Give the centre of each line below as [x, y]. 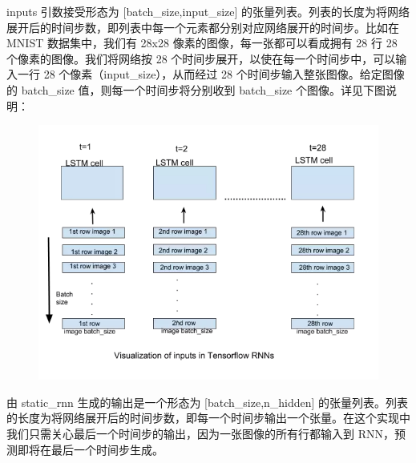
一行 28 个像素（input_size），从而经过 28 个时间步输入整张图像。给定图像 [211, 74]
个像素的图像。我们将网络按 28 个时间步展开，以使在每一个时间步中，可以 [201, 58]
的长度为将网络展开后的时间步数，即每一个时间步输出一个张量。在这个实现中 [208, 418]
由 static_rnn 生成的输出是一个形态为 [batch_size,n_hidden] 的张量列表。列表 [208, 402]
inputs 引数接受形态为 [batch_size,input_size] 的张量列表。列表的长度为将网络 [208, 11]
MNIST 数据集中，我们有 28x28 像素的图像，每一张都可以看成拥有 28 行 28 [202, 43]
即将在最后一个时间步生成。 [90, 449]
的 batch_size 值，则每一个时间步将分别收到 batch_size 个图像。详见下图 [196, 89]
